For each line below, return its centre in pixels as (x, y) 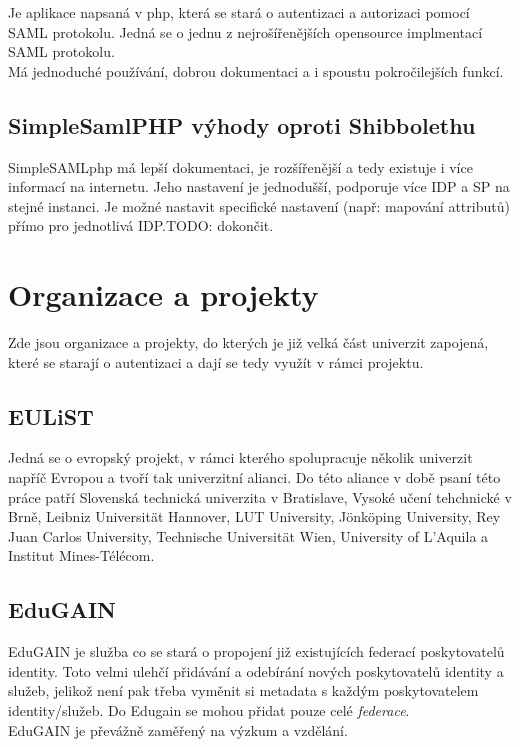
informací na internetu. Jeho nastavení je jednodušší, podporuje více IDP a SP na (259, 186)
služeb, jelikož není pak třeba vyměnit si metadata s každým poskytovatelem (243, 690)
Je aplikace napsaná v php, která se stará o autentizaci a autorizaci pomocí (239, 12)
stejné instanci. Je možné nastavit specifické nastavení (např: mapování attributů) (259, 205)
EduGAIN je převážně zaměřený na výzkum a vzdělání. (178, 729)
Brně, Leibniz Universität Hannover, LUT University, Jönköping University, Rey (254, 516)
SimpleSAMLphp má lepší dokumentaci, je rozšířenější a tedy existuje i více (240, 166)
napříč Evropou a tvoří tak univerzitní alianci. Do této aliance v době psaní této (254, 477)
